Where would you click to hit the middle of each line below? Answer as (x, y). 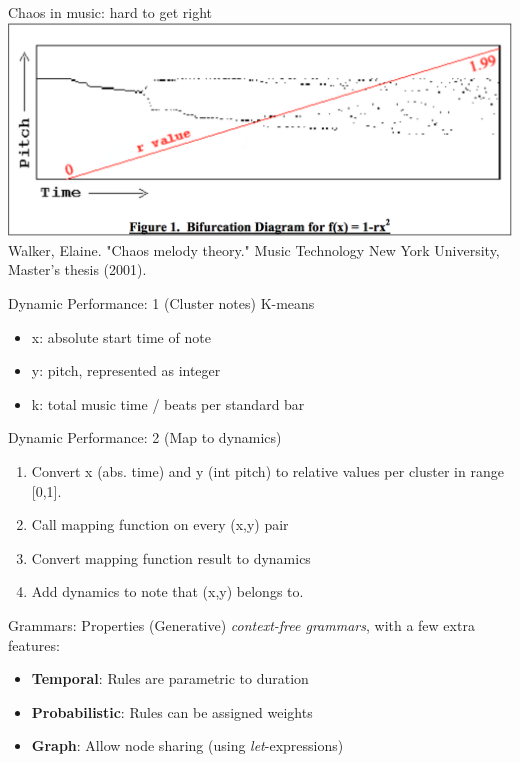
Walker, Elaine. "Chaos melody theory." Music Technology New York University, (254, 249)
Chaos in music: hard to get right (110, 12)
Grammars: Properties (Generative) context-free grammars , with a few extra (241, 624)
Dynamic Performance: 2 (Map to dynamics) (145, 437)
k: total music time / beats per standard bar (168, 403)
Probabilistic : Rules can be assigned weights (172, 711)
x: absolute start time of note (121, 336)
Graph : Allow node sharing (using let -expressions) (187, 745)
